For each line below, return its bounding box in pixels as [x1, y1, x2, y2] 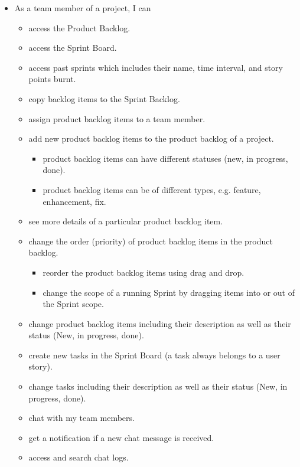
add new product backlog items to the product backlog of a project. [28, 132, 274, 145]
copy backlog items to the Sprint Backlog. [28, 92, 180, 104]
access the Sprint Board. [28, 41, 117, 54]
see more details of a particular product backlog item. [28, 215, 223, 227]
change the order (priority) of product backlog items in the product [28, 234, 273, 247]
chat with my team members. [28, 412, 135, 424]
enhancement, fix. [43, 195, 106, 207]
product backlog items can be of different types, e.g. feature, [43, 183, 261, 195]
